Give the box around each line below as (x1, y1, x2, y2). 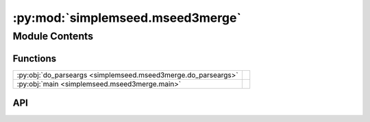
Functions (12, 52, 57, 64)
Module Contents (12, 30, 94, 42)
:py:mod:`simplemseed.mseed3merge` (12, 10, 241, 25)
